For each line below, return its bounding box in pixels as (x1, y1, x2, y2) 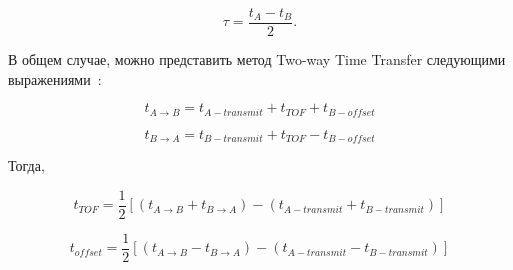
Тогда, (8, 155, 45, 176)
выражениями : (8, 68, 102, 89)
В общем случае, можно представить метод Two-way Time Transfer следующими (8, 49, 506, 70)
